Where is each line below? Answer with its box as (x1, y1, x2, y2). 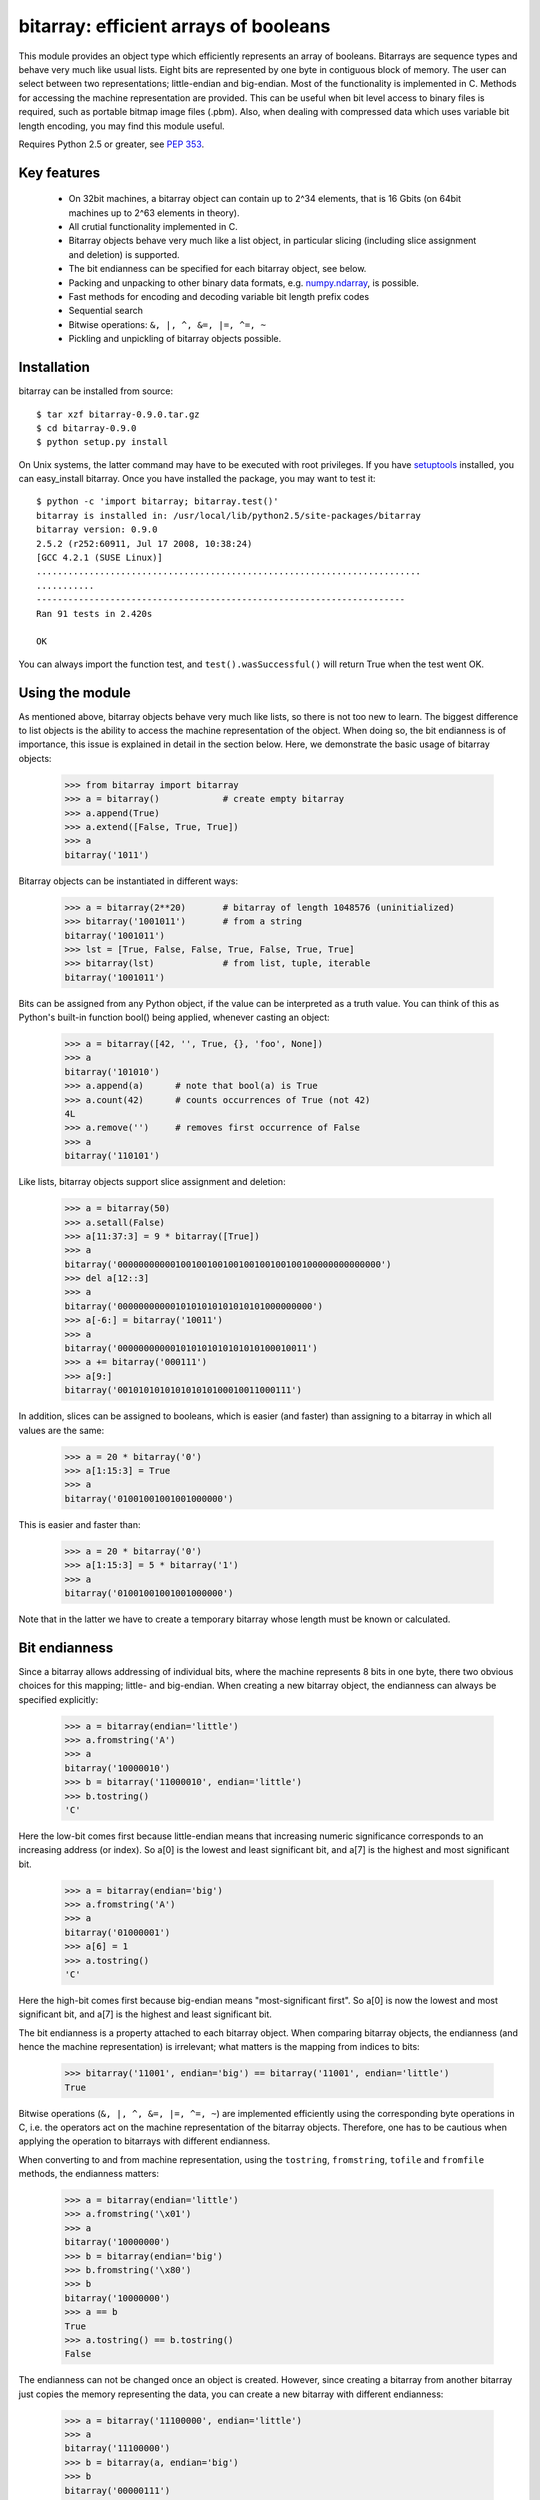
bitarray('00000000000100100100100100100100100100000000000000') (64, 1258, 392, 1270)
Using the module (18, 684, 131, 701)
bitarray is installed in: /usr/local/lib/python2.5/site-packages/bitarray (36, 510, 422, 521)
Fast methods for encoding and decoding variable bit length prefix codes (68, 291, 370, 303)
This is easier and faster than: (18, 1518, 141, 1530)
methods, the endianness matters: (18, 2168, 160, 2180)
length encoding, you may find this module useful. (18, 120, 225, 132)
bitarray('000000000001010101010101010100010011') (64, 1343, 319, 1354)
